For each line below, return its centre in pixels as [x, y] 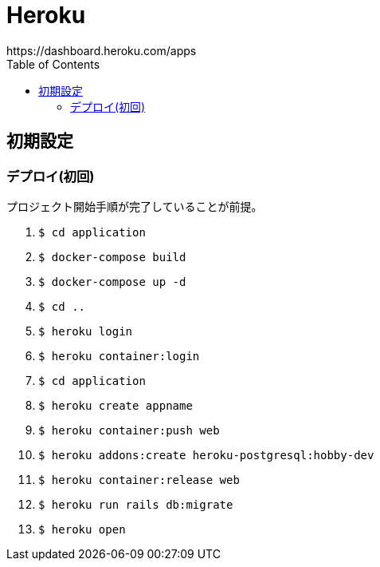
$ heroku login [86, 331]
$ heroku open [82, 529]
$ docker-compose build [112, 257]
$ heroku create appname [116, 405]
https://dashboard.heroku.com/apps [102, 50]
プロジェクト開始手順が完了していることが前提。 [135, 206]
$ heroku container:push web [129, 430]
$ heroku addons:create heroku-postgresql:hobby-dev [206, 455]
